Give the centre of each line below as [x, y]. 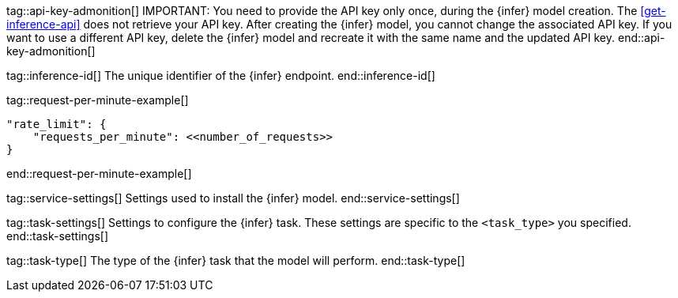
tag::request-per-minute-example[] [98, 100]
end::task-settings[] [58, 236]
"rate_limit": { [56, 124]
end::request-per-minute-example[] [99, 174]
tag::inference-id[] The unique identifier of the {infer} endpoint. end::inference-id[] [221, 75]
